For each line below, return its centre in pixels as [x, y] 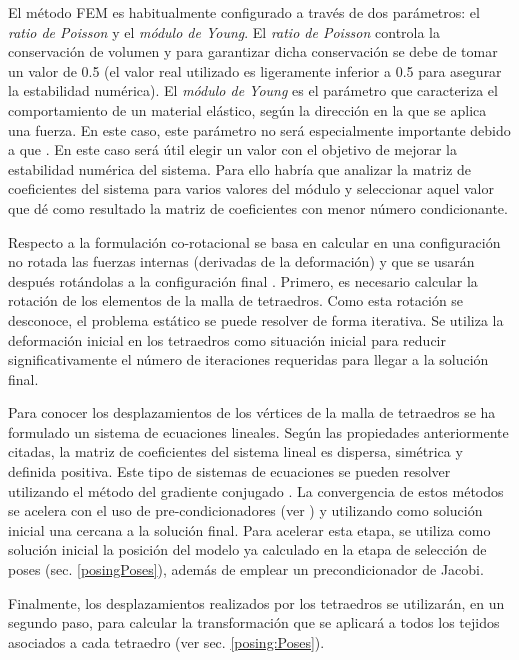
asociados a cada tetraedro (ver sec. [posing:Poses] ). [166, 641]
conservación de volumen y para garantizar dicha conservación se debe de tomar [253, 51]
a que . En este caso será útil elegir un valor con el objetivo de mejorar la [232, 149]
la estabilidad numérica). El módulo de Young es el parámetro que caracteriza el [253, 90]
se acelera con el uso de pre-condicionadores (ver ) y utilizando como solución [245, 510]
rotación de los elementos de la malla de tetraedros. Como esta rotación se [236, 300]
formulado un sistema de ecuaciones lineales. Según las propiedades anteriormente [258, 431]
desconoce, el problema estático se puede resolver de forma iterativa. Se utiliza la [256, 319]
